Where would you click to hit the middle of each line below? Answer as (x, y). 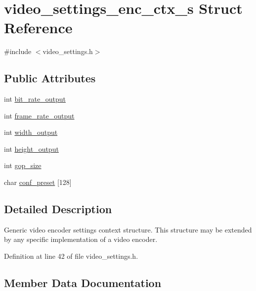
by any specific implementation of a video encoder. (81, 239)
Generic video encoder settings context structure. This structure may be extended (128, 229)
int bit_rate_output (35, 99)
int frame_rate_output (39, 115)
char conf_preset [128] (38, 182)
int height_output (31, 148)
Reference (38, 28)
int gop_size (23, 165)
